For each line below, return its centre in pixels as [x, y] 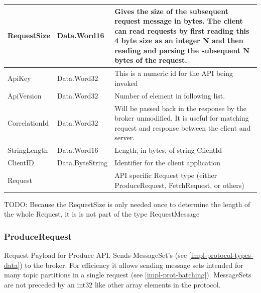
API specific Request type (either [166, 175]
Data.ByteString [82, 163]
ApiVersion [25, 95]
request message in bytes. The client [179, 21]
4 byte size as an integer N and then [179, 40]
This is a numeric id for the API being [174, 73]
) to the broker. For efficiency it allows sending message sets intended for [132, 265]
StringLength [28, 150]
